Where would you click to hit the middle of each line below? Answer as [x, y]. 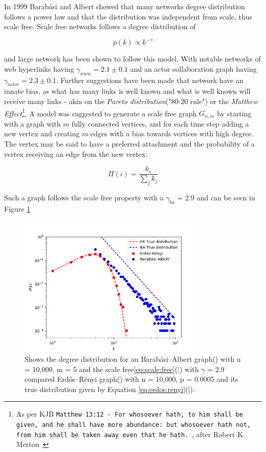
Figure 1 [17, 208]
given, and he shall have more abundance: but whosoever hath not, [133, 425]
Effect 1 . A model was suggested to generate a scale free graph [101, 112]
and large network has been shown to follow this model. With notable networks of [132, 59]
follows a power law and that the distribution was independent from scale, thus [128, 16]
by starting [234, 113]
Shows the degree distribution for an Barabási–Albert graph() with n [133, 359]
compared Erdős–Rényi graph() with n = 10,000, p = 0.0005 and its [131, 379]
